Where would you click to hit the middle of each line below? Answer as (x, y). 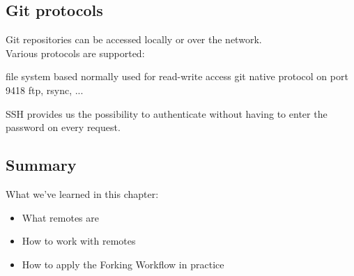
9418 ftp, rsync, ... (45, 90)
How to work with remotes (79, 241)
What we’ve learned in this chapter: (82, 193)
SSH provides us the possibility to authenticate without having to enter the (167, 113)
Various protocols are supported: (75, 53)
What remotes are (60, 217)
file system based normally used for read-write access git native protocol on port (177, 76)
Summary (41, 165)
